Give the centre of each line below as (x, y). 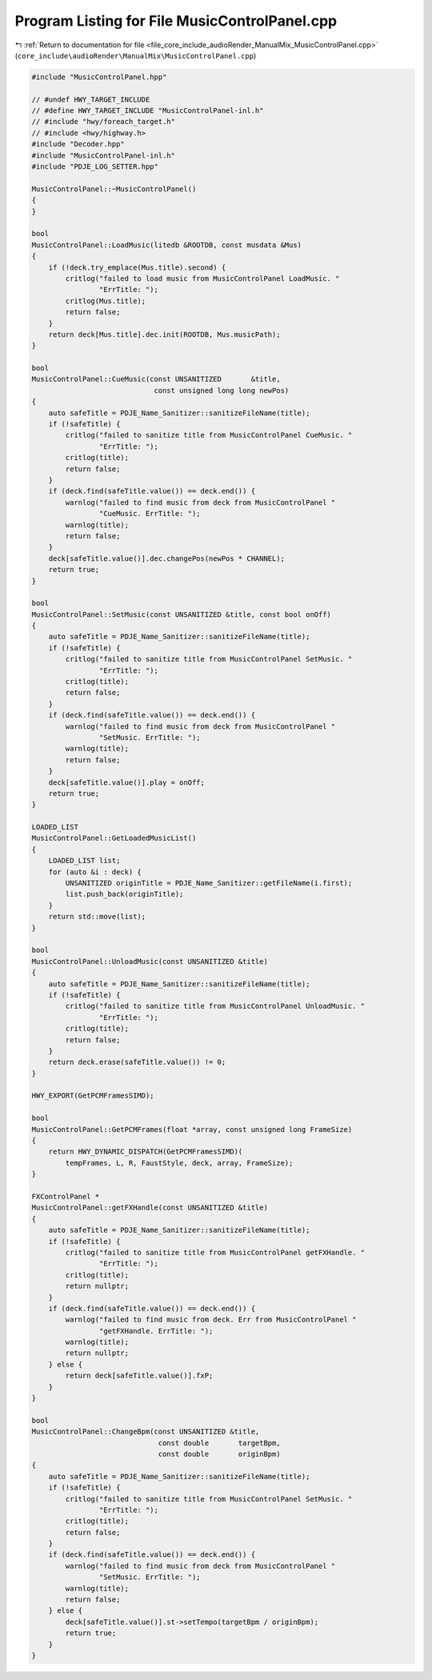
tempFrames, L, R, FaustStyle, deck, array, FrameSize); (179, 1163)
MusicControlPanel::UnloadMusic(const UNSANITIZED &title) (150, 961)
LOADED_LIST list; (84, 861)
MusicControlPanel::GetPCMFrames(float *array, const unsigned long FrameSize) (192, 1129)
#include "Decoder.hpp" (78, 144)
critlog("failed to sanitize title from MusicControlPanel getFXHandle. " (215, 1252)
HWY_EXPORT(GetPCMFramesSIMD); (93, 1096)
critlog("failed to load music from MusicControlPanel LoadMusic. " (202, 278)
